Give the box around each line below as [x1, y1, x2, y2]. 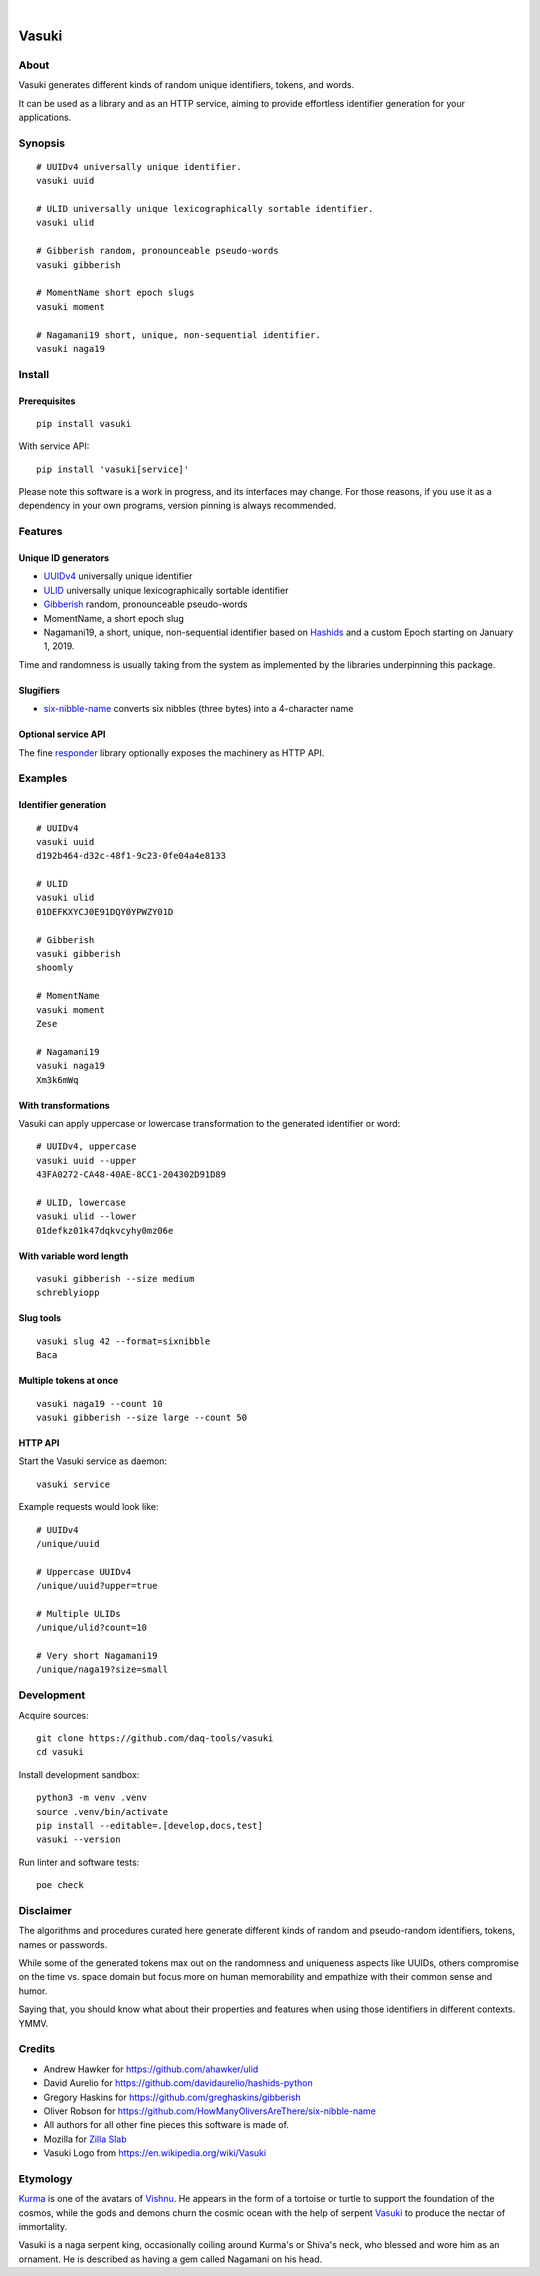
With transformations [18, 1099, 110, 1111]
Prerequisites [18, 395, 76, 407]
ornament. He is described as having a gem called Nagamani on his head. [18, 2253, 323, 2265]
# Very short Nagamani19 [36, 1650, 158, 1662]
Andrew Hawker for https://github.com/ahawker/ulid [43, 2063, 259, 2075]
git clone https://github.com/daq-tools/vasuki [36, 1733, 274, 1744]
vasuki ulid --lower [36, 1211, 137, 1222]
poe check [36, 1880, 84, 1891]
